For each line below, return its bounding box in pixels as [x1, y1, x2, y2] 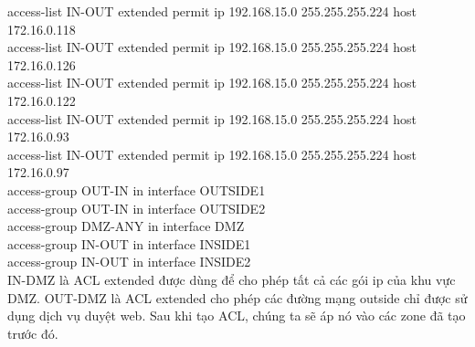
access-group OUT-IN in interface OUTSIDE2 [7, 198, 266, 217]
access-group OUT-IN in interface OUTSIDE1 [7, 180, 266, 199]
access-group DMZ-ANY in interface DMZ [7, 216, 245, 236]
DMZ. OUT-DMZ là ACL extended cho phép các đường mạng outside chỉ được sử [7, 288, 468, 307]
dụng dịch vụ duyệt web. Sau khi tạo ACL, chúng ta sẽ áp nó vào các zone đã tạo [7, 306, 466, 325]
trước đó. [7, 323, 58, 342]
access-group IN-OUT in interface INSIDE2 [7, 252, 251, 271]
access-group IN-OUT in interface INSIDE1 [7, 234, 251, 253]
